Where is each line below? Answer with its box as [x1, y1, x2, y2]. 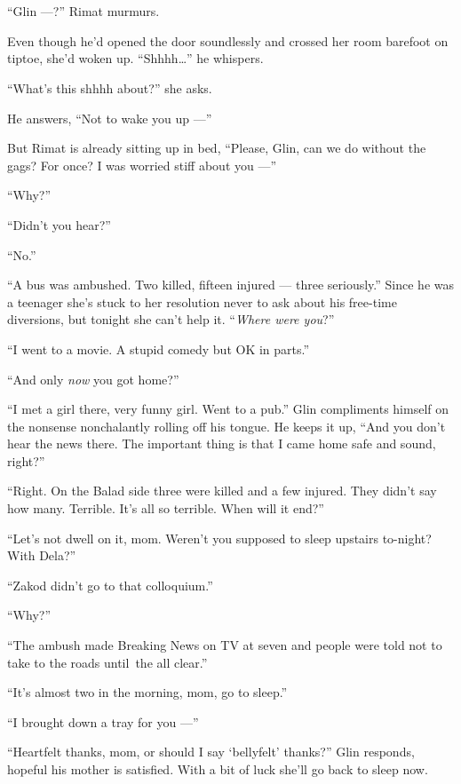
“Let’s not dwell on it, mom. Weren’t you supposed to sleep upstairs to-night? [7, 528, 432, 547]
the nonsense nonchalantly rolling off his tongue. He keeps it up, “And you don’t [7, 416, 446, 435]
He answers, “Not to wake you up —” [7, 108, 212, 127]
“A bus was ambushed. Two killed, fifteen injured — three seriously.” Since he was [7, 275, 455, 294]
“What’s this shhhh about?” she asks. [7, 78, 212, 97]
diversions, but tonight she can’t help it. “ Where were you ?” [7, 310, 335, 329]
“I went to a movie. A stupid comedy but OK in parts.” [7, 339, 310, 358]
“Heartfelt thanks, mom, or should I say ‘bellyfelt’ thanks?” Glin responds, [7, 742, 415, 761]
